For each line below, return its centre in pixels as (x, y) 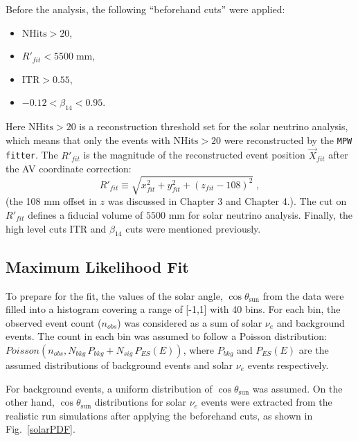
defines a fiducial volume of (86, 215)
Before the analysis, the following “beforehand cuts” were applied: (145, 9)
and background (311, 322)
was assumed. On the (297, 388)
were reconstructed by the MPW (288, 139)
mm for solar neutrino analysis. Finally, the (261, 215)
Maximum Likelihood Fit (97, 266)
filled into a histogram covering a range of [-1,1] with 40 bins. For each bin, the (173, 309)
